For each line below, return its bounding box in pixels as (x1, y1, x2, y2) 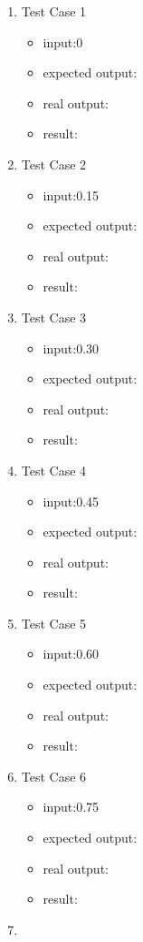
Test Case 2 (21, 154, 87, 173)
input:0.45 (43, 491, 100, 510)
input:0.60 (43, 644, 100, 663)
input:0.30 (43, 338, 100, 357)
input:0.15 (43, 185, 100, 204)
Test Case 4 (21, 460, 87, 479)
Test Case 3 (21, 307, 87, 326)
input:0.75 (43, 797, 100, 816)
